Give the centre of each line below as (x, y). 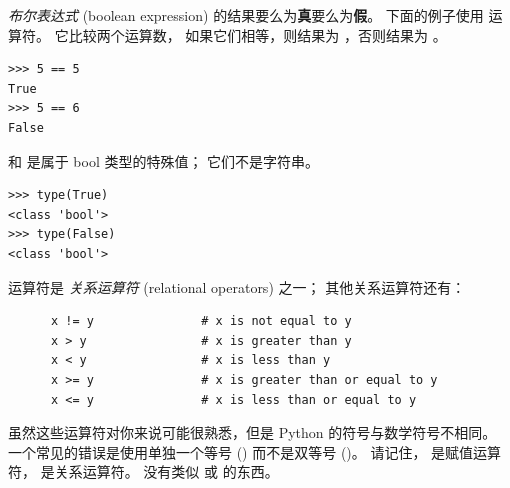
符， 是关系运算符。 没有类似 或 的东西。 (143, 471)
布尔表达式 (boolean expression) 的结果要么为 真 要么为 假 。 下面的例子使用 (246, 15)
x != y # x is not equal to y (201, 321)
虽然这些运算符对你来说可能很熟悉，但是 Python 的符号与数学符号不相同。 (252, 432)
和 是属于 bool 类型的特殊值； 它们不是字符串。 (164, 160)
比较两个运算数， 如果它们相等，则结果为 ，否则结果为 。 (257, 34)
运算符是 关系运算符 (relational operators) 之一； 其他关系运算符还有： (237, 286)
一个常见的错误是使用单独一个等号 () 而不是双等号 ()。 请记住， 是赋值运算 (255, 451)
